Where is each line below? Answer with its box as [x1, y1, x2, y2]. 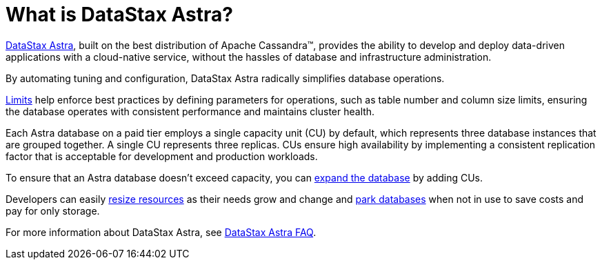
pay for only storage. [6, 204, 100, 217]
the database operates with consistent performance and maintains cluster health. [6, 105, 375, 117]
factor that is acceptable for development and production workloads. [6, 150, 318, 162]
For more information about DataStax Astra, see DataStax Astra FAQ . [6, 226, 317, 238]
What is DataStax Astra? [6, 3, 233, 26]
